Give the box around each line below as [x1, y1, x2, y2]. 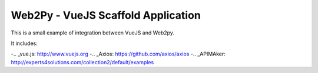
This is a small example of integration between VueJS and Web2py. [11, 29, 175, 36]
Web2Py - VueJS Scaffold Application [11, 9, 201, 22]
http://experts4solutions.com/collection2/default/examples [11, 58, 154, 65]
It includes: [11, 40, 38, 47]
